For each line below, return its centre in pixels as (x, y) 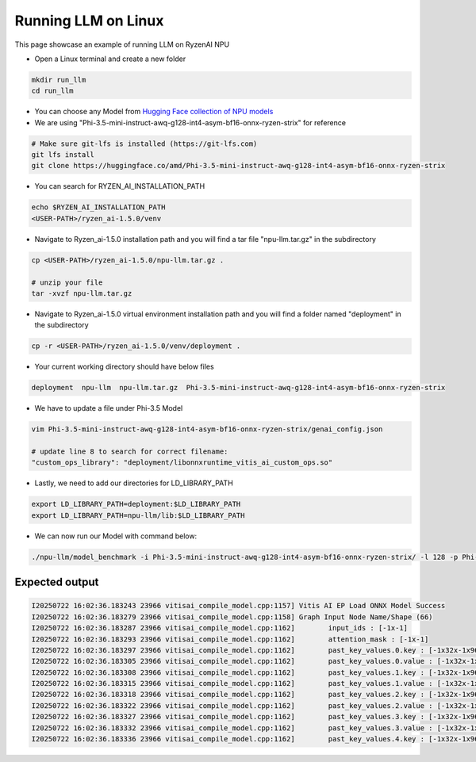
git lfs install (63, 155)
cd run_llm (52, 91)
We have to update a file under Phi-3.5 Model (109, 408)
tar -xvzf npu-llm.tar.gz (82, 293)
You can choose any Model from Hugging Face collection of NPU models (154, 112)
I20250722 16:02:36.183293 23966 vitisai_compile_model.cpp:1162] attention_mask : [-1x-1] (230, 639)
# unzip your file (67, 282)
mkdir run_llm (59, 80)
